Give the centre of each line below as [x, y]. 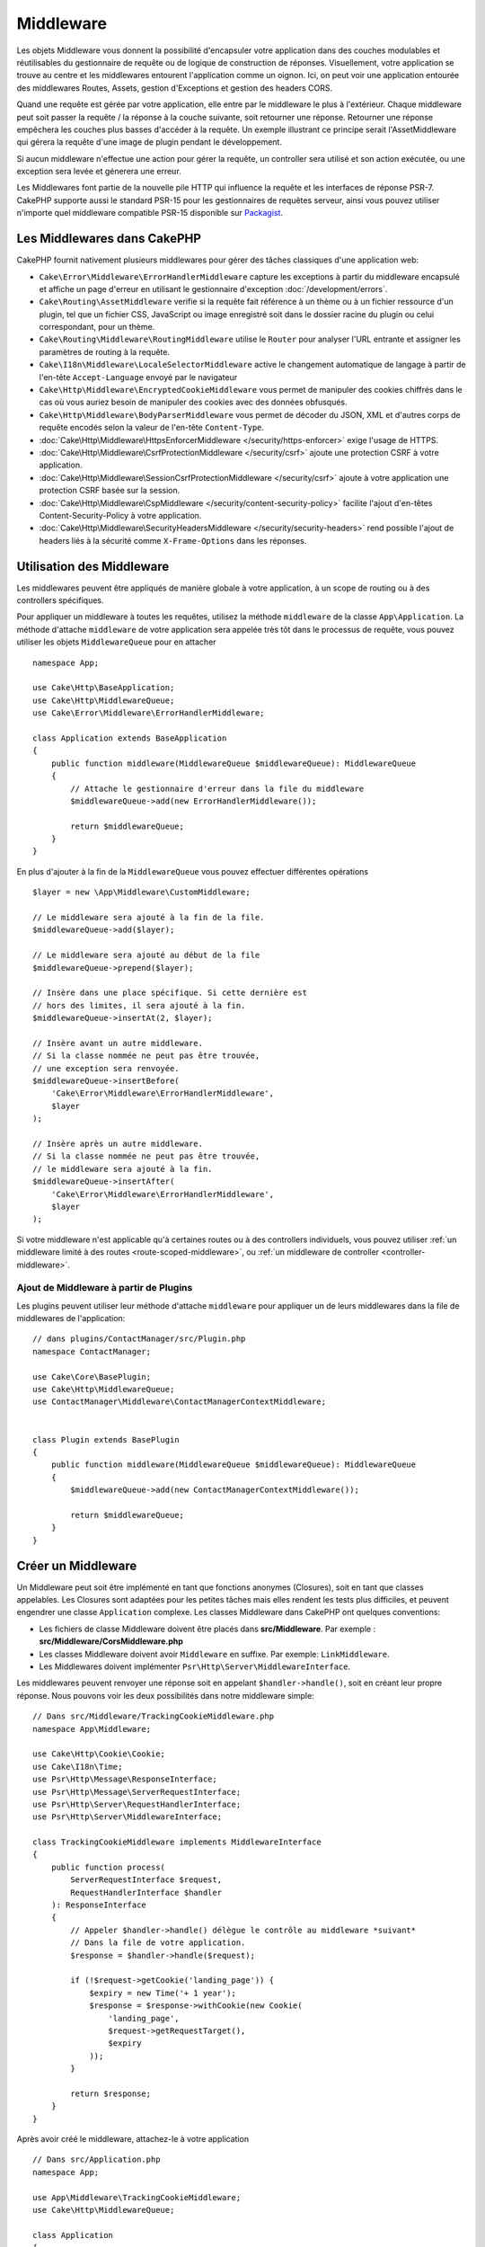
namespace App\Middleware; [92, 1729]
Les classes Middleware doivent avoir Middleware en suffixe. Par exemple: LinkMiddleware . [214, 1654]
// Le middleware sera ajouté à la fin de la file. [149, 918]
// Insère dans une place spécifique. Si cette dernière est [170, 993]
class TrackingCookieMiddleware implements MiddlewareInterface [177, 1842]
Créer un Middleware [77, 1565]
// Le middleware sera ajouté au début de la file [146, 955]
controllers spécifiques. [60, 600]
